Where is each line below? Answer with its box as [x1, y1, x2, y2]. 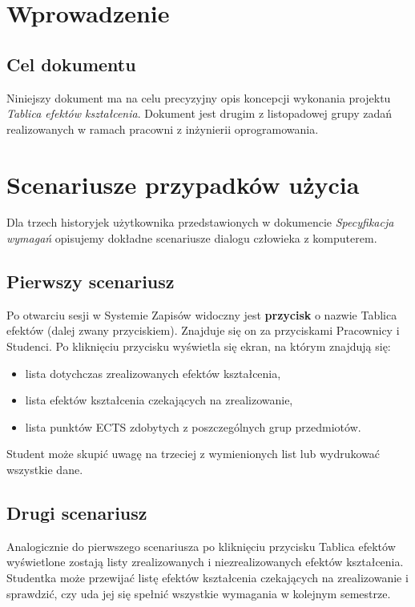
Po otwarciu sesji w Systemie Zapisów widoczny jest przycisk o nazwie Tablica [6, 306, 397, 323]
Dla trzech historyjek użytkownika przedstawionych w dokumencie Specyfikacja [6, 214, 394, 231]
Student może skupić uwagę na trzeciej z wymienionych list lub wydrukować [6, 445, 381, 462]
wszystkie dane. [6, 461, 83, 478]
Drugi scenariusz [6, 500, 147, 525]
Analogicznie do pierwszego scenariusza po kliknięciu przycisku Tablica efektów [6, 537, 396, 554]
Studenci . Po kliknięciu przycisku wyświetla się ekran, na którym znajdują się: [6, 338, 391, 355]
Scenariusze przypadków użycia [6, 167, 360, 200]
